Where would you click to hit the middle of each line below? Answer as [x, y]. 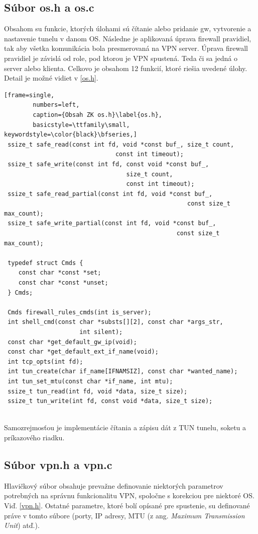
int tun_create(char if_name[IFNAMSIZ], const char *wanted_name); [123, 372]
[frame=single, [29, 95]
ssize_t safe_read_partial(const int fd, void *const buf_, [110, 194]
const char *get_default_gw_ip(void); [72, 342]
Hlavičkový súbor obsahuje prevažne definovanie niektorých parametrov [114, 485]
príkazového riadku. [34, 437]
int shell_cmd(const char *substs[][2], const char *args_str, [115, 322]
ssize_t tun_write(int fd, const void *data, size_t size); [110, 401]
